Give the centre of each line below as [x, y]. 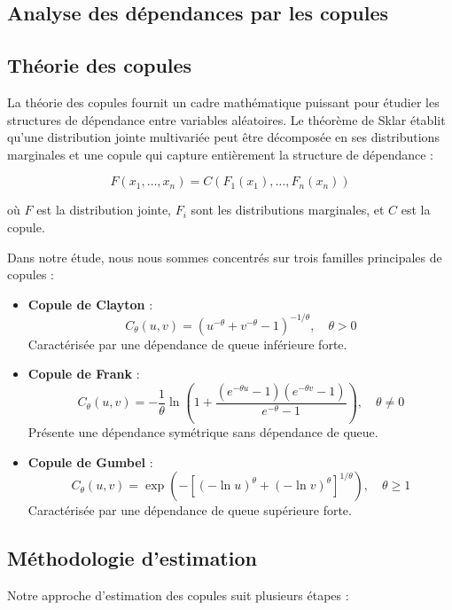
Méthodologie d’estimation [132, 558]
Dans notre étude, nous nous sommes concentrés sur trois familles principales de [225, 257]
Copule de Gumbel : [90, 461]
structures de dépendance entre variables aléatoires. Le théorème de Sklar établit [226, 119]
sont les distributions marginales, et [288, 210]
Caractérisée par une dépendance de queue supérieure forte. [190, 510]
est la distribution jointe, [104, 210]
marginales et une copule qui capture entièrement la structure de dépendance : [220, 154]
